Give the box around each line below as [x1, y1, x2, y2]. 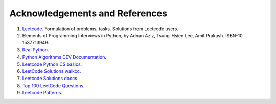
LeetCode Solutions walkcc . [22, 68, 81, 74]
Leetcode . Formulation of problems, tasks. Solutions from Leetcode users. [22, 25, 179, 32]
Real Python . [22, 46, 49, 53]
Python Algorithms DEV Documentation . [22, 54, 107, 60]
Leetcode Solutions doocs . [22, 75, 79, 82]
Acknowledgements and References [9, 8, 167, 19]
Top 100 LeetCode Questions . [22, 82, 85, 89]
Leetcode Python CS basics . [22, 61, 82, 67]
